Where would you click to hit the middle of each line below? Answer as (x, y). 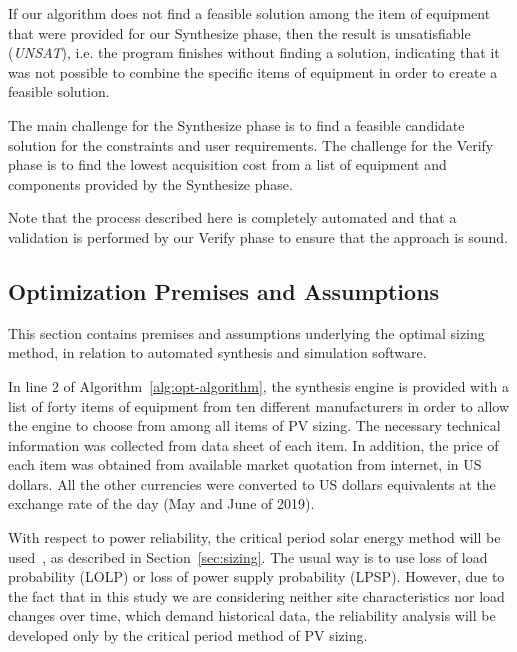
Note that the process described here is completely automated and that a (232, 217)
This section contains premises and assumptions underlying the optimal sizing (246, 332)
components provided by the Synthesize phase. (150, 183)
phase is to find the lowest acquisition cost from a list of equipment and (227, 164)
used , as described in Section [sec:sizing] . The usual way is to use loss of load (248, 556)
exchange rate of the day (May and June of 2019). (161, 503)
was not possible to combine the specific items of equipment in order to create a (253, 71)
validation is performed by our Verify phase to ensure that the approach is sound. (258, 236)
